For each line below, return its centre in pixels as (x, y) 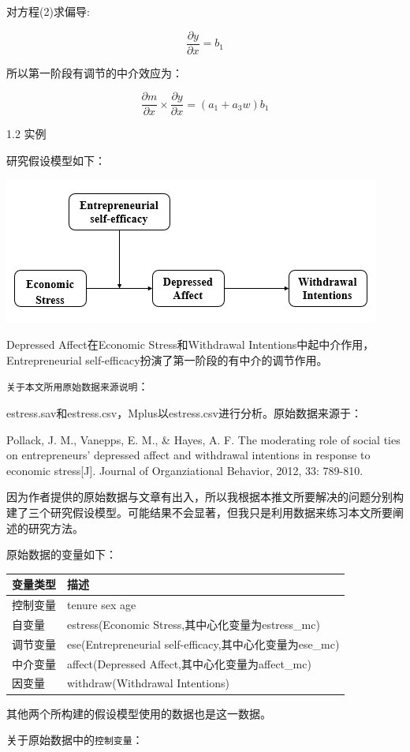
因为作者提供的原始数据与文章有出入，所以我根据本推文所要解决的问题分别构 (205, 497)
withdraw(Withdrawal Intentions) (148, 683)
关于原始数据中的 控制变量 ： (75, 740)
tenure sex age (102, 605)
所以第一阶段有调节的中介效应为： (95, 72)
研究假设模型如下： (56, 160)
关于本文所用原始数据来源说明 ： (78, 386)
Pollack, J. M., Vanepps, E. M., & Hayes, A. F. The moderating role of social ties (203, 439)
